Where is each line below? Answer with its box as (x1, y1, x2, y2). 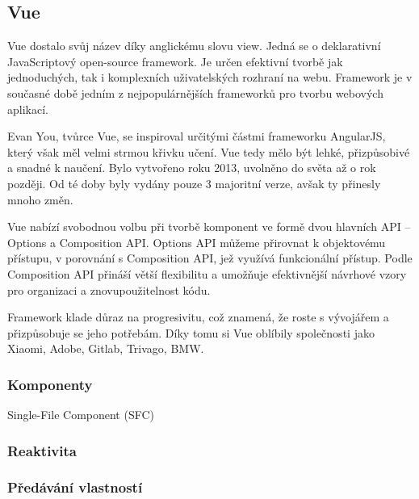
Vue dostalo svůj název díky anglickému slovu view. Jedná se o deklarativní (7, 37, 381, 54)
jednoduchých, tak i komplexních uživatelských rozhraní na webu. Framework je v (7, 69, 413, 86)
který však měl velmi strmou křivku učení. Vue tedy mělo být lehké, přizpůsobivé (7, 143, 410, 160)
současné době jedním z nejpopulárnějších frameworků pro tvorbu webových (7, 84, 383, 101)
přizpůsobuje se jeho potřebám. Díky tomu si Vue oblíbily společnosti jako (7, 324, 375, 341)
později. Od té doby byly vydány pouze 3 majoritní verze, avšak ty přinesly (7, 174, 381, 191)
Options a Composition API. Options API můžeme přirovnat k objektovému (7, 233, 386, 250)
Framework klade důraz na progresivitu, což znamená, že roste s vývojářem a (7, 308, 389, 325)
